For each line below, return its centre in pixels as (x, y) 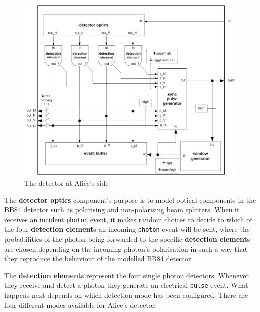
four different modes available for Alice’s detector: (81, 305)
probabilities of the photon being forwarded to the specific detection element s (127, 239)
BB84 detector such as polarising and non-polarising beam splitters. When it (122, 209)
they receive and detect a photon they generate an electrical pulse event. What (126, 285)
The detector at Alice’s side (66, 183)
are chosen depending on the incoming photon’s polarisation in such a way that (126, 249)
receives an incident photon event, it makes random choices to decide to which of (128, 219)
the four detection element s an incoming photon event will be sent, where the (127, 229)
